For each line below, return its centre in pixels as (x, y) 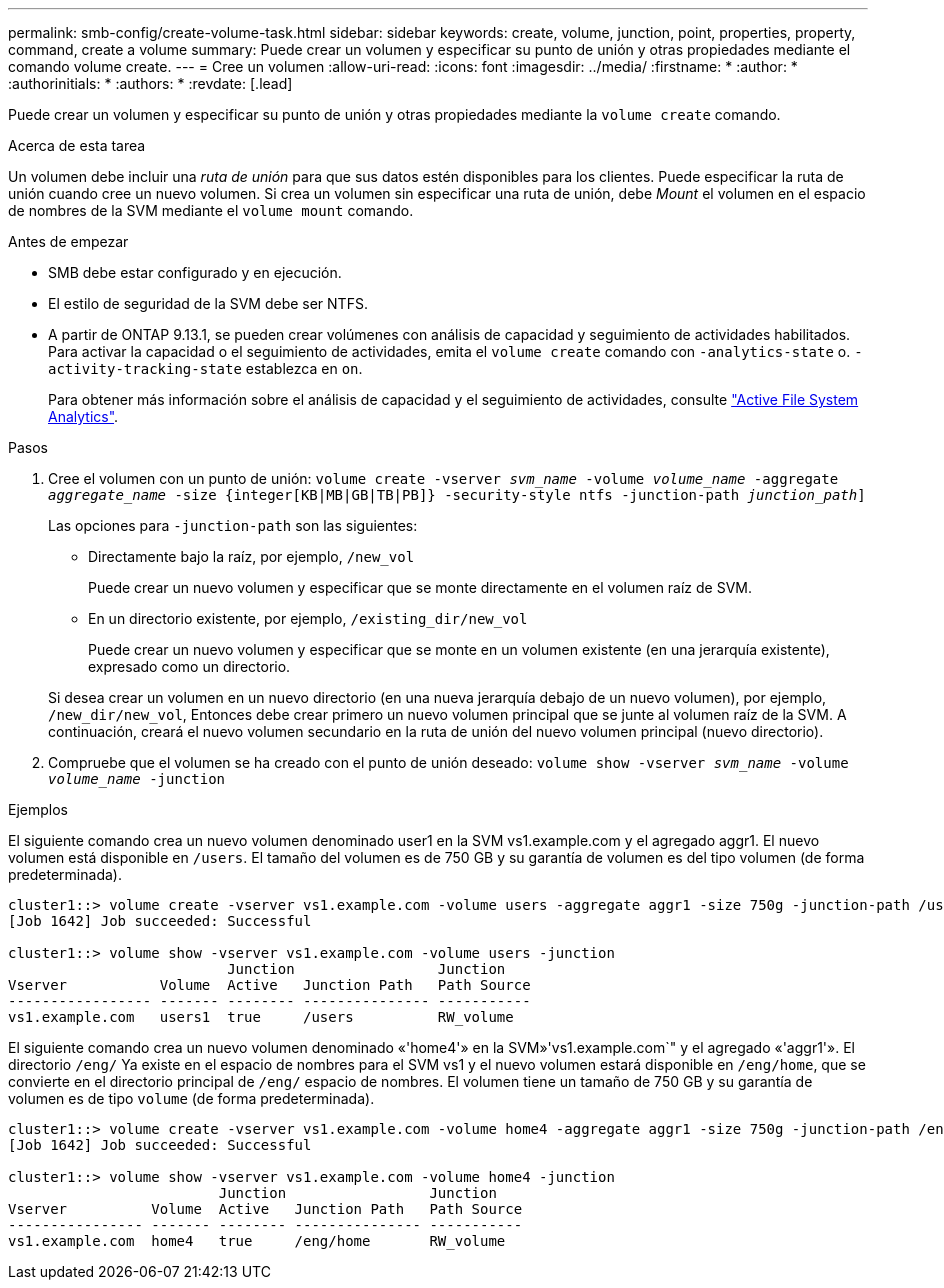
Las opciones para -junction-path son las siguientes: (233, 525)
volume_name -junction (137, 779)
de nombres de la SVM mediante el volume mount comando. (211, 210)
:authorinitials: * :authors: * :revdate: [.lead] (150, 83)
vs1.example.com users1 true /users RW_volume (261, 1017)
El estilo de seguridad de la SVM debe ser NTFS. (208, 303)
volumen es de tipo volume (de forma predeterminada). (191, 1098)
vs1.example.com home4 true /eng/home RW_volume (257, 1241)
